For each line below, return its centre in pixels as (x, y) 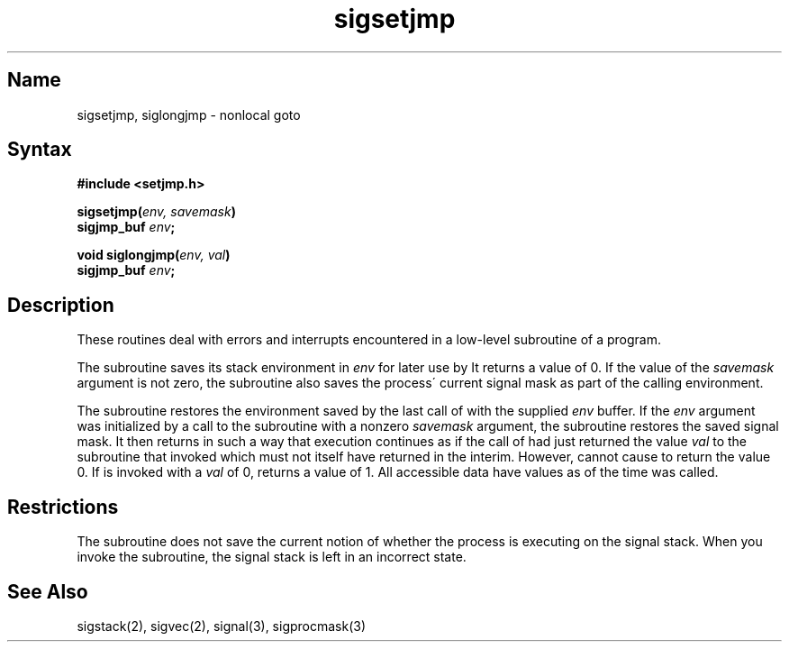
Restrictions (63, 507)
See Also (48, 591)
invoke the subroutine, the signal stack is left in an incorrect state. (272, 557)
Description (61, 305)
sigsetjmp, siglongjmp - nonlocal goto (189, 114)
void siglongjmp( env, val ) (154, 255)
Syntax (40, 150)
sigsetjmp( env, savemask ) (156, 212)
